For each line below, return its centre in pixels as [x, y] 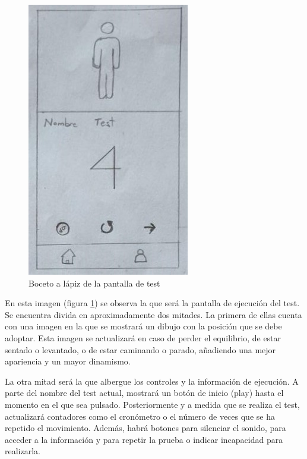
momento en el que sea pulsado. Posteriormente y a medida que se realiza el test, [152, 404]
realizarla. [23, 451]
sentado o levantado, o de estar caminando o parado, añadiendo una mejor [140, 349]
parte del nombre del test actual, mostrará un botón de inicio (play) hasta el [144, 393]
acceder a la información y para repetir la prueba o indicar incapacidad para [144, 439]
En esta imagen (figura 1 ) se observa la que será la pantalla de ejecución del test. [152, 303]
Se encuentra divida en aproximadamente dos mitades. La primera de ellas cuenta [153, 314]
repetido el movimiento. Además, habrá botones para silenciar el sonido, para [145, 428]
